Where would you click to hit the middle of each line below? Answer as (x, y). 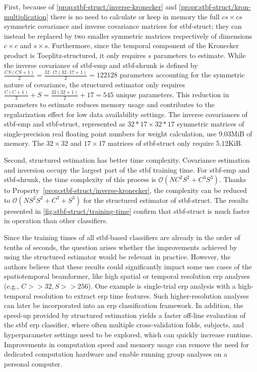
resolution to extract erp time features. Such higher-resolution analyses (141, 295)
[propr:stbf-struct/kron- (215, 6)
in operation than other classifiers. (56, 220)
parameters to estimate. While (200, 55)
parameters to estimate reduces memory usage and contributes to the (109, 104)
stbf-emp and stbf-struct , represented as (65, 124)
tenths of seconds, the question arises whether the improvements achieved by (121, 247)
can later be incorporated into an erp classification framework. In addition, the (124, 305)
